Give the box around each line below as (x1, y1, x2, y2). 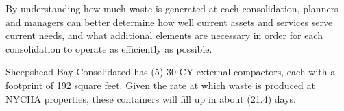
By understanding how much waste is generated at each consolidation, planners (5, 1, 339, 15)
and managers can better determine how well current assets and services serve (5, 14, 333, 29)
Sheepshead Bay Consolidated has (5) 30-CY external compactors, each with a (5, 64, 336, 79)
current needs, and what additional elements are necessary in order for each (5, 28, 323, 42)
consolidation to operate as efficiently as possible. (5, 41, 212, 56)
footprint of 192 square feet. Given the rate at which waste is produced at (5, 77, 315, 92)
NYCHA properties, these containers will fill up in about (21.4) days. (5, 91, 296, 106)
